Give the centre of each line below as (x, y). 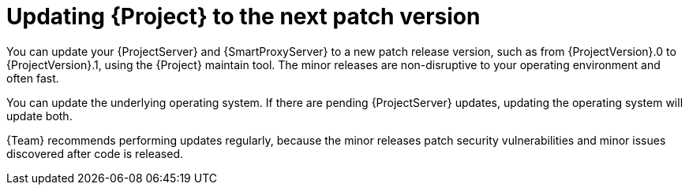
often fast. (33, 78)
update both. (39, 116)
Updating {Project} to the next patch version (243, 17)
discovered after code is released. (95, 153)
